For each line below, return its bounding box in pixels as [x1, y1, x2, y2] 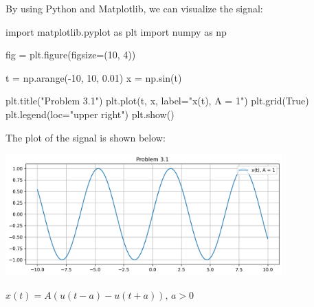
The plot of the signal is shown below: [5, 130, 166, 144]
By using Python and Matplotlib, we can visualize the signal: [5, 1, 263, 15]
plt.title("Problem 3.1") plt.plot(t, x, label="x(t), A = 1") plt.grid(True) [5, 93, 309, 108]
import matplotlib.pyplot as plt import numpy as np [5, 24, 227, 38]
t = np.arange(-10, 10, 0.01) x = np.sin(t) [5, 70, 182, 84]
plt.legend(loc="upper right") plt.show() [5, 106, 175, 121]
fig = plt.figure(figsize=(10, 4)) [5, 47, 136, 62]
